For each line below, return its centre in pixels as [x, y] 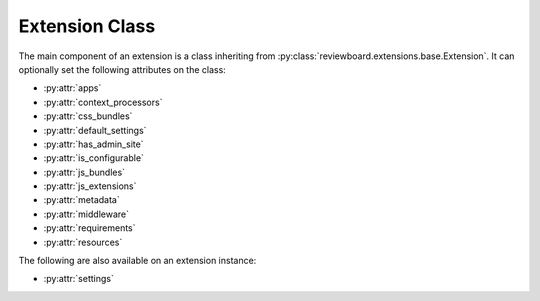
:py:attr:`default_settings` [95, 130]
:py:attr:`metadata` [81, 200]
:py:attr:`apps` [72, 88]
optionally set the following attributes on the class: [122, 69]
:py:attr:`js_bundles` [84, 172]
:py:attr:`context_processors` [103, 102]
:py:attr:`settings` [78, 279]
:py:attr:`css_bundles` [88, 116]
